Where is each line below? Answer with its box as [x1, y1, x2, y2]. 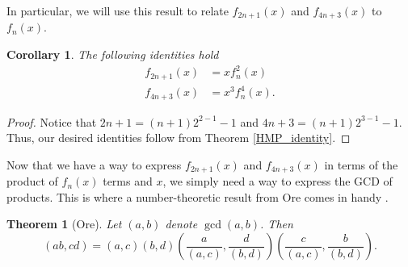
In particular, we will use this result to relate [6, 2, 229, 19]
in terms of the [324, 156, 398, 173]
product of [6, 173, 58, 190]
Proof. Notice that [6, 113, 97, 130]
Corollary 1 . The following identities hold [6, 46, 219, 63]
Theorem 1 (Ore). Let [6, 215, 122, 232]
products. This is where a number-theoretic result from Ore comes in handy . [6, 188, 389, 205]
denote [165, 215, 198, 232]
